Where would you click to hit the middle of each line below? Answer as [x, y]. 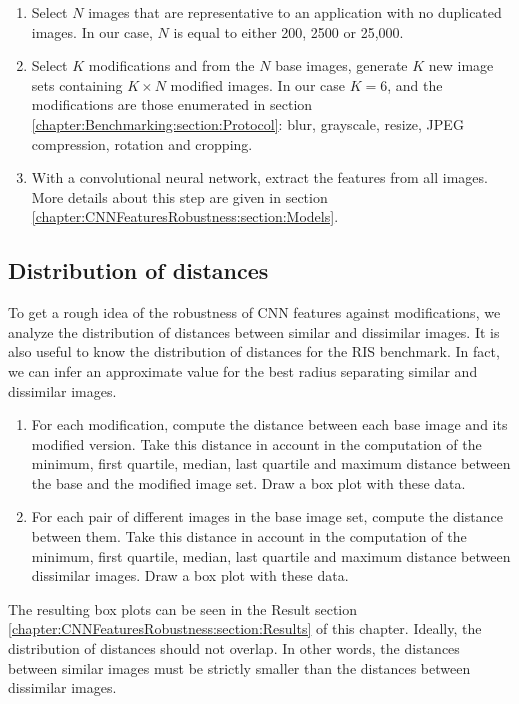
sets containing [77, 84]
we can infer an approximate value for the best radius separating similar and [243, 370]
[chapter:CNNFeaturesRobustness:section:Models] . [185, 216]
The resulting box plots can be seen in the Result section [183, 608]
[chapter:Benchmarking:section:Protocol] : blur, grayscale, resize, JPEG [247, 123]
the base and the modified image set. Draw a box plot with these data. [248, 482]
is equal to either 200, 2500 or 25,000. [288, 31]
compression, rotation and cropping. [142, 143]
